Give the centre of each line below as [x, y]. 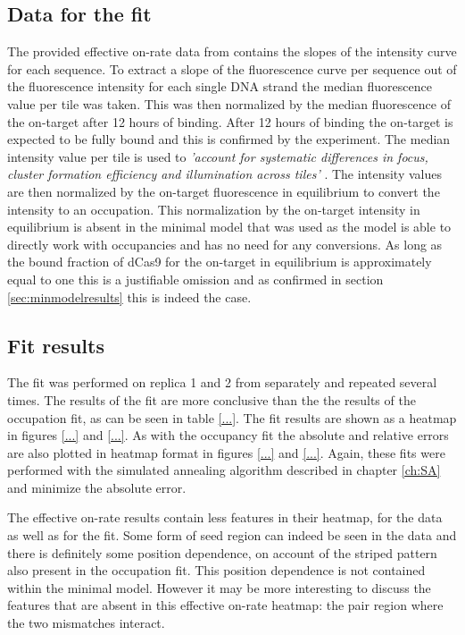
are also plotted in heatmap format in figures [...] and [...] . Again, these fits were [226, 452]
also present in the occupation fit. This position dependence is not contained [216, 570]
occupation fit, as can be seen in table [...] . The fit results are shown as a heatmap [232, 417]
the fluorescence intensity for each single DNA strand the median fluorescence [220, 86]
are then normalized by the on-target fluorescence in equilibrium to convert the [224, 191]
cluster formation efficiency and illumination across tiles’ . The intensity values [224, 174]
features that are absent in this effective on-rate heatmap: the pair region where [225, 605]
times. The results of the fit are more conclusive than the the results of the [212, 399]
